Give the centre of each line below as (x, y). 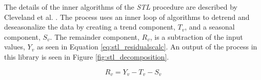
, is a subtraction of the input (196, 36)
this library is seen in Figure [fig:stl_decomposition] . (87, 56)
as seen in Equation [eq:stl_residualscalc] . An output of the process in (147, 47)
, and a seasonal (210, 27)
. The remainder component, (95, 36)
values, (15, 47)
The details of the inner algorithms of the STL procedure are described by (121, 7)
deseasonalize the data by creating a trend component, (90, 27)
